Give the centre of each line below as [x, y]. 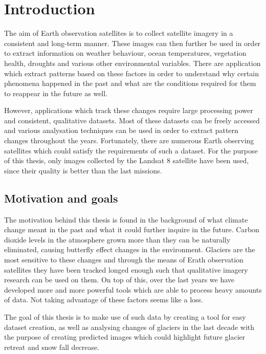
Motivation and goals [61, 198]
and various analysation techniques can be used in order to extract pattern [121, 130]
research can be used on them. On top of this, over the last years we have [119, 280]
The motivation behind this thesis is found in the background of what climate [126, 219]
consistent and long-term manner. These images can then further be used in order [132, 43]
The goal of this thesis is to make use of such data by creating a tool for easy [125, 316]
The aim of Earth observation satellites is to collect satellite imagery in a [119, 33]
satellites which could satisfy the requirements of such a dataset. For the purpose [131, 150]
